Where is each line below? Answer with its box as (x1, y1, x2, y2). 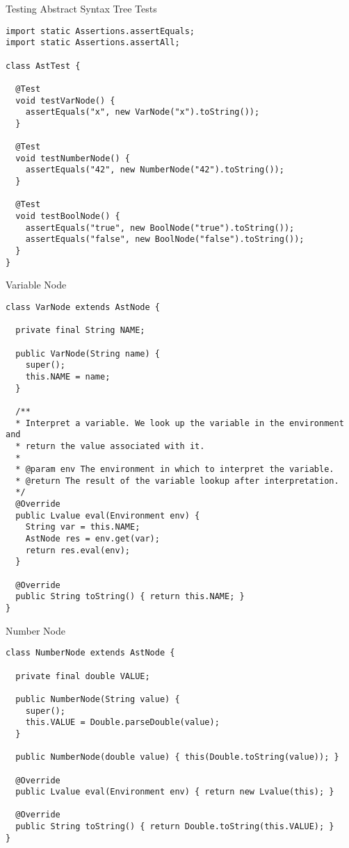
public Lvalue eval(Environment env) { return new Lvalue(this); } (15, 787, 334, 797)
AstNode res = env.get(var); (25, 534, 160, 544)
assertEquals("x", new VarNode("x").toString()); (25, 107, 260, 117)
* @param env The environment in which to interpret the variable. (15, 464, 334, 475)
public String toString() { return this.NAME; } (15, 592, 245, 602)
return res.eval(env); (25, 545, 130, 555)
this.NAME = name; (25, 371, 111, 382)
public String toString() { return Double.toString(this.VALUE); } (15, 822, 334, 832)
